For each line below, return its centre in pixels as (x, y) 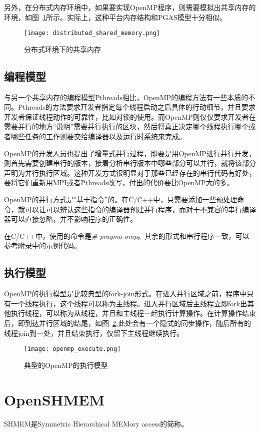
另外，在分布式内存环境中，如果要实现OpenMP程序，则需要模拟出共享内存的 (130, 7)
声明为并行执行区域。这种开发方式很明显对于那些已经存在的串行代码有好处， (130, 172)
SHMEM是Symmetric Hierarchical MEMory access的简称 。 (96, 423)
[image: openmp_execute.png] (72, 349)
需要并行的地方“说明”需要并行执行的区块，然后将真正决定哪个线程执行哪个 (126, 126)
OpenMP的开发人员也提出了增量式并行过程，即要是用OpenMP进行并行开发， (130, 153)
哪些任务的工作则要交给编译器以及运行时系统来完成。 (98, 136)
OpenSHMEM (54, 399)
